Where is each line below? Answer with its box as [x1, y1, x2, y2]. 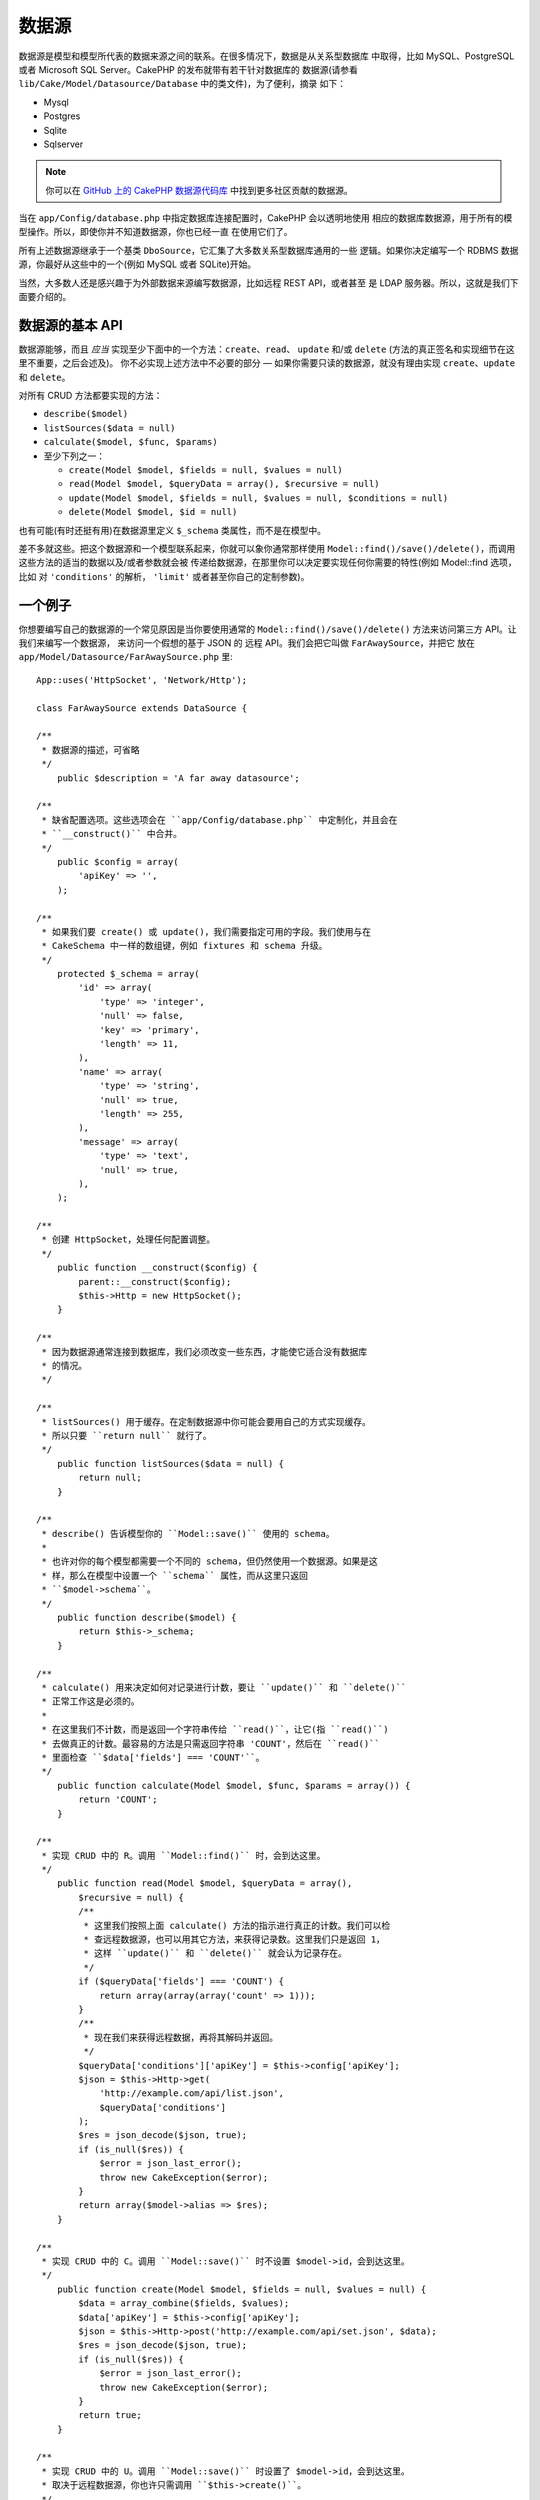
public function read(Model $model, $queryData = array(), [56, 1878, 353, 1889]
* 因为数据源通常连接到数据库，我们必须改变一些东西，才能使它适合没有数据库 [41, 1346, 368, 1357]
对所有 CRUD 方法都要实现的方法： [18, 390, 163, 402]
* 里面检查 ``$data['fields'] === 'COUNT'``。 [41, 1751, 265, 1763]
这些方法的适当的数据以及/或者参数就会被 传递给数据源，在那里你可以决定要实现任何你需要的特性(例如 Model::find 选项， [18, 556, 517, 569]
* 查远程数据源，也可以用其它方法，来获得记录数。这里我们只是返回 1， [83, 1934, 385, 1945]
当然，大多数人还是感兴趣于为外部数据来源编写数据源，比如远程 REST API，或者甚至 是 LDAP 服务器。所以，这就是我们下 [18, 276, 519, 289]
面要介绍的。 [18, 291, 72, 303]
